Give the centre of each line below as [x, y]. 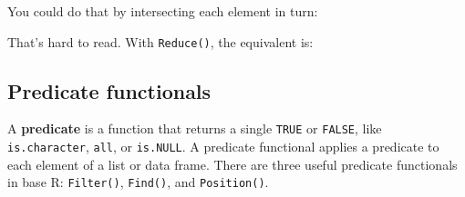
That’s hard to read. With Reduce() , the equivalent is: [160, 41]
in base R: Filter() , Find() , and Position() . [138, 182]
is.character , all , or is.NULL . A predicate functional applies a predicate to [223, 147]
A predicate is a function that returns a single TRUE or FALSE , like [195, 128]
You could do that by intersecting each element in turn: [163, 11]
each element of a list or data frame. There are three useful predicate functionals [232, 164]
